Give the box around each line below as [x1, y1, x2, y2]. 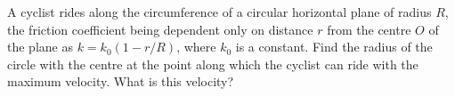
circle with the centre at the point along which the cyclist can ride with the [7, 54, 418, 73]
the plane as [7, 37, 73, 56]
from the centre [327, 20, 411, 38]
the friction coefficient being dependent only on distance [7, 20, 313, 38]
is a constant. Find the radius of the [235, 37, 433, 56]
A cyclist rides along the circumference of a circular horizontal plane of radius [7, 3, 432, 20]
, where [176, 37, 216, 56]
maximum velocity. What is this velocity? [7, 72, 234, 91]
